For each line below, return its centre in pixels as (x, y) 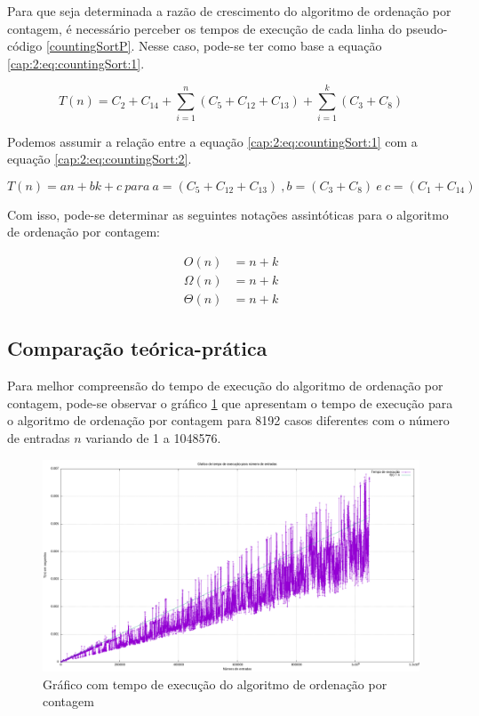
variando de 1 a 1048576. (153, 437)
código (25, 46)
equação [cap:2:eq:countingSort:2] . (100, 159)
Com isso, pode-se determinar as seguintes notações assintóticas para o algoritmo (228, 214)
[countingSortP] (88, 46)
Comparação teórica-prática (137, 348)
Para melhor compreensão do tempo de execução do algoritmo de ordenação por (225, 386)
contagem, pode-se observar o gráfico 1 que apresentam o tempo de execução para (230, 402)
